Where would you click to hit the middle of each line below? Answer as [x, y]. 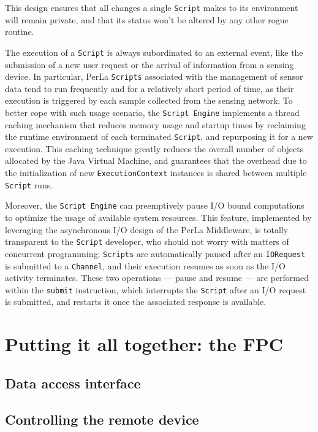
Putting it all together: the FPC [144, 344]
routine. [20, 32]
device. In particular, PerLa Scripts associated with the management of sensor [154, 76]
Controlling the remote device [102, 419]
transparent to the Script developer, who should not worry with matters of [147, 241]
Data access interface [73, 383]
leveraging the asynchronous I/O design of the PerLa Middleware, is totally [147, 229]
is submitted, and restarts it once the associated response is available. [136, 302]
